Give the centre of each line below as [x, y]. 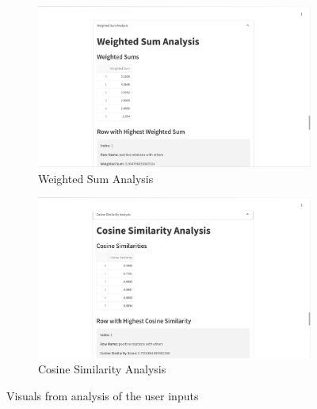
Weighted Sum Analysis [96, 178]
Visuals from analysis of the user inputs [103, 395]
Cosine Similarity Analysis [102, 369]
